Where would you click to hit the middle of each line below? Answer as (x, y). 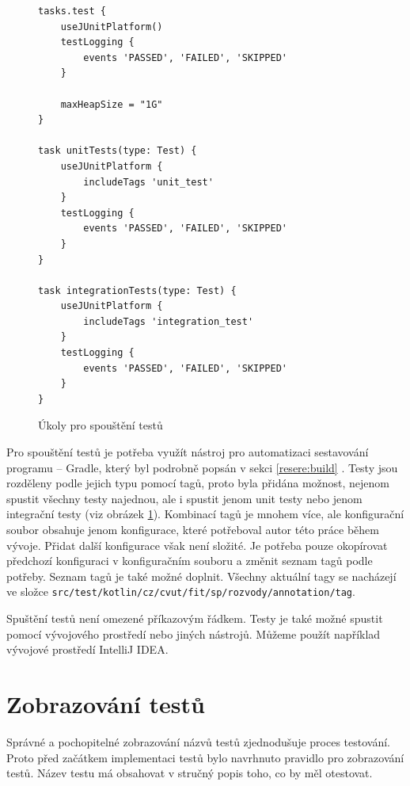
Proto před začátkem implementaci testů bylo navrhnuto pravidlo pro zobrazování (205, 757)
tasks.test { (72, 11)
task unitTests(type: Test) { (118, 151)
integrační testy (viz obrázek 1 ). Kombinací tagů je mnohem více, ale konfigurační (205, 514)
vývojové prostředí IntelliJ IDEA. (87, 649)
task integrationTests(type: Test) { (137, 290)
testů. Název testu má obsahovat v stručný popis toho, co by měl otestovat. (190, 773)
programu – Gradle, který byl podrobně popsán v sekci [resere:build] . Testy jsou (202, 467)
